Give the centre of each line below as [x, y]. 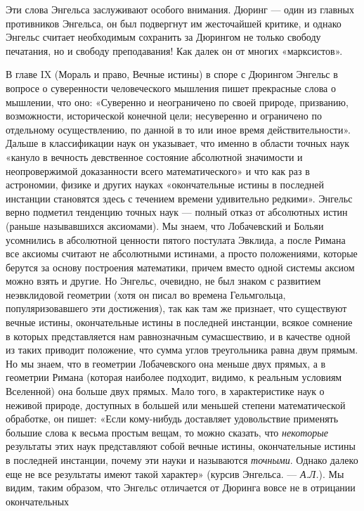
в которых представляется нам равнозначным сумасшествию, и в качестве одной [178, 336]
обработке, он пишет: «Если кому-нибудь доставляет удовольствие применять [172, 419]
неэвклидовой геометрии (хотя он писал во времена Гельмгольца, [146, 294]
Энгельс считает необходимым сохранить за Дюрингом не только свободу [163, 37]
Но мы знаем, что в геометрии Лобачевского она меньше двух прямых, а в [166, 363]
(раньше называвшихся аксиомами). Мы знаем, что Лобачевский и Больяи [165, 225]
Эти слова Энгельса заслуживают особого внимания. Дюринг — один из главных [180, 9]
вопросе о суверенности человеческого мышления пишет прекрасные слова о [171, 88]
